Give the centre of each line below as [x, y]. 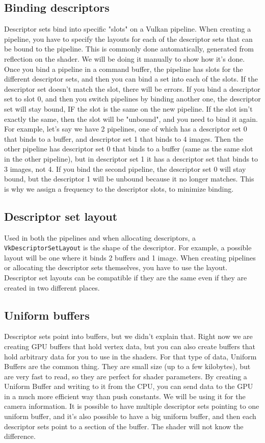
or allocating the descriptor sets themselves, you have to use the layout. [116, 267]
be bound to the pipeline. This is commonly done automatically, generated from [129, 49]
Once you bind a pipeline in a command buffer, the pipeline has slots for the [124, 69]
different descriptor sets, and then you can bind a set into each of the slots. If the [131, 79]
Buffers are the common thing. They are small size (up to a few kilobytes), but [127, 366]
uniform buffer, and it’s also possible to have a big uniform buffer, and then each [130, 416]
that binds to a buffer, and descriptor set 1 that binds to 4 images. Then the [124, 138]
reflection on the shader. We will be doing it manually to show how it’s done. [125, 58]
